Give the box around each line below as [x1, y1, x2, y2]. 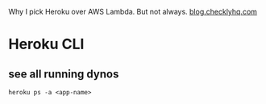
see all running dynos [8, 67, 119, 81]
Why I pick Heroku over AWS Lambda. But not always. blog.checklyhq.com [8, 7, 258, 16]
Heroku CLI [8, 35, 85, 53]
